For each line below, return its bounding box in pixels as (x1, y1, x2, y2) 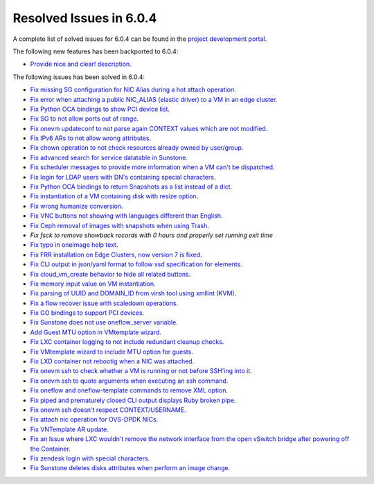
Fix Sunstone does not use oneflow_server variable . (30, 318, 178, 327)
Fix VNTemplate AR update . (30, 425, 109, 433)
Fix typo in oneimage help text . (30, 241, 118, 249)
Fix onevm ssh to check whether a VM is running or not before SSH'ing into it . (30, 367, 252, 375)
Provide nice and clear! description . (30, 60, 132, 69)
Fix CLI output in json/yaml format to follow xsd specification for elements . (30, 260, 242, 268)
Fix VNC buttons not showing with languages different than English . (30, 211, 223, 220)
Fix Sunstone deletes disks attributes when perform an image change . (30, 464, 231, 472)
